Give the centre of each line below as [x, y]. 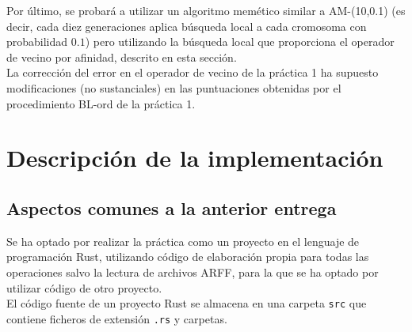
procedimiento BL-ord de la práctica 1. [101, 103]
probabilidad [37, 41]
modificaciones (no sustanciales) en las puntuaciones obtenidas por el [174, 87]
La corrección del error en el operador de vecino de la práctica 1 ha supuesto [193, 72]
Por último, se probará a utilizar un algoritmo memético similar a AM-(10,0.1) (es [206, 10]
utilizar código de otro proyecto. [84, 287]
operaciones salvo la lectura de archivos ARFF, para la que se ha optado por [193, 272]
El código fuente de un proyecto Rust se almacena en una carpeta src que [187, 303]
